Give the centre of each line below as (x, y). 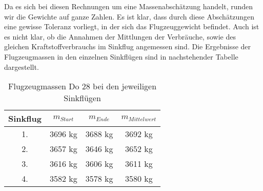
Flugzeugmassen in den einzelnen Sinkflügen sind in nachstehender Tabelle (121, 56)
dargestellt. (22, 66)
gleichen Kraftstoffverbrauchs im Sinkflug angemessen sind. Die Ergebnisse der (128, 46)
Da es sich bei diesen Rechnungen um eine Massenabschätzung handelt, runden (129, 6)
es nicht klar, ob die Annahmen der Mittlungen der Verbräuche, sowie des (120, 36)
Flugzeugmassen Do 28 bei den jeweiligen (83, 86)
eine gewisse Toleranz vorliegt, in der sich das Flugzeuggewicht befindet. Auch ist (132, 26)
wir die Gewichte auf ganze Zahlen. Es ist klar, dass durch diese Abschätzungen (129, 16)
